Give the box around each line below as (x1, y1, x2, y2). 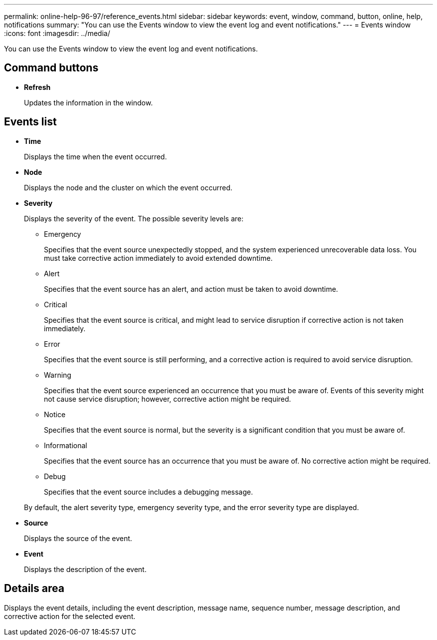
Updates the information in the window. (24, 98, 153, 107)
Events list (4, 115, 57, 128)
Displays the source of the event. (24, 534, 132, 543)
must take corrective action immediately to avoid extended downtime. (44, 253, 273, 262)
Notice (44, 410, 66, 419)
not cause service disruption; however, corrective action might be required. (44, 394, 291, 403)
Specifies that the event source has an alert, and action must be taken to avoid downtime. (44, 284, 338, 293)
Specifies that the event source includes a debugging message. (44, 487, 253, 496)
